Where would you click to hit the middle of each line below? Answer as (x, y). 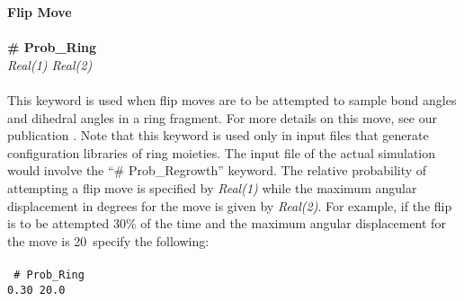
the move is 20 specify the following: (108, 240)
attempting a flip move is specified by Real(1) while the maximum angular (212, 187)
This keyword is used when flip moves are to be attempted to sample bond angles (232, 99)
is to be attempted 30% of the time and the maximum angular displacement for (227, 223)
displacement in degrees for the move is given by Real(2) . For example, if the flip (230, 205)
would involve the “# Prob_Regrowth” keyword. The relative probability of (217, 170)
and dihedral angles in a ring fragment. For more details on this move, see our (222, 117)
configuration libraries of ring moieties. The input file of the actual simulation (222, 152)
